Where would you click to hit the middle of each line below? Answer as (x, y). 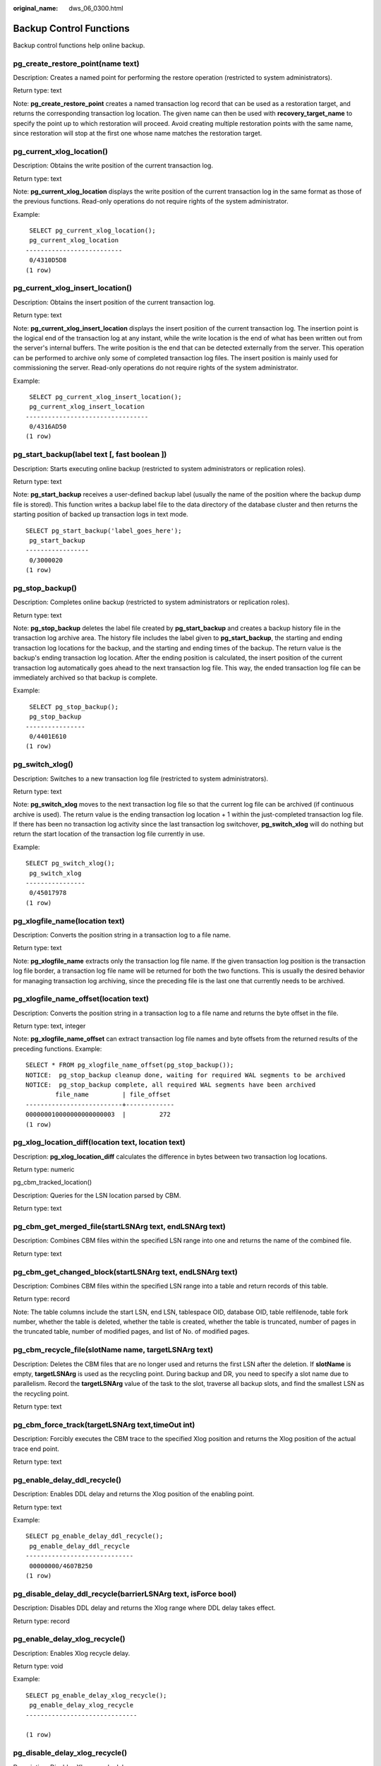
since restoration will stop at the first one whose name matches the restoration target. (138, 133)
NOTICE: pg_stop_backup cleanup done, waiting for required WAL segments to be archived (186, 1075)
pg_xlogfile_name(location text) (69, 920)
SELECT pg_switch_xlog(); (71, 863)
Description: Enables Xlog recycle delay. (72, 1653)
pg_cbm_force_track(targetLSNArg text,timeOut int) (104, 1425)
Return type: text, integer (49, 1026)
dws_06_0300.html (96, 8)
